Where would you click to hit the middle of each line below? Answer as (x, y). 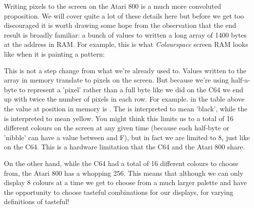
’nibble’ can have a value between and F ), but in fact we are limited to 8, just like (127, 137)
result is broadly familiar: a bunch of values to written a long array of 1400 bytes (126, 34)
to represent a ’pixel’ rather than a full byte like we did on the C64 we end (131, 89)
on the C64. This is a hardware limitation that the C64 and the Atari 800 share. (125, 147)
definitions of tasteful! (37, 201)
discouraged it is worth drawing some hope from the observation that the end (120, 25)
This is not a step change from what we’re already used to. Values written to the (125, 70)
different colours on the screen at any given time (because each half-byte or (117, 128)
